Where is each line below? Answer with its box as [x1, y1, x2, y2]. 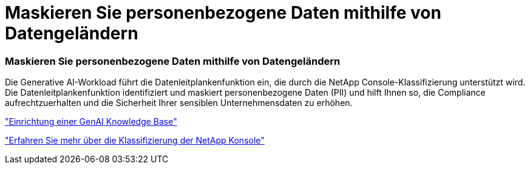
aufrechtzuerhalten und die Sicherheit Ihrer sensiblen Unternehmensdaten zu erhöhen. [5, 98, 353, 108]
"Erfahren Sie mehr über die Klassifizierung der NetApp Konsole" [5, 135, 265, 146]
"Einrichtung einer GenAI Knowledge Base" [5, 116, 177, 127]
